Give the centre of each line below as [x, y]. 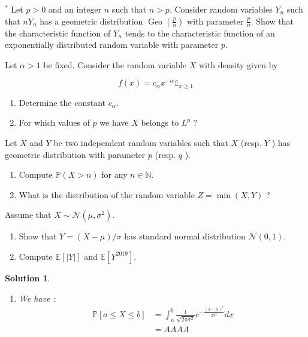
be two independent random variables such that [141, 143]
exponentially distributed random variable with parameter [112, 45]
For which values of [54, 122]
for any [114, 174]
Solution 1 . [28, 277]
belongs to [160, 122]
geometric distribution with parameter [75, 154]
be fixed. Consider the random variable [115, 64]
